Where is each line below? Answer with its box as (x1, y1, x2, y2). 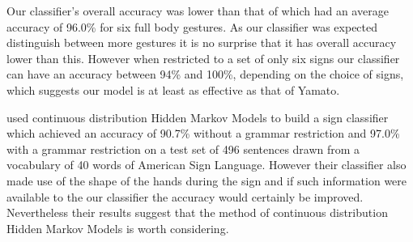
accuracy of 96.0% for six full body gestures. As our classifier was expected (6, 18, 378, 35)
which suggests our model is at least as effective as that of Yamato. (6, 81, 340, 98)
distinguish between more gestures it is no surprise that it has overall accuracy (6, 34, 397, 51)
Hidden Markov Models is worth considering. (6, 219, 229, 236)
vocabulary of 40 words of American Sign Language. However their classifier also (6, 156, 407, 173)
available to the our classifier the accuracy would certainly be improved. (6, 188, 364, 205)
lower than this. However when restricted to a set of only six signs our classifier (6, 49, 400, 66)
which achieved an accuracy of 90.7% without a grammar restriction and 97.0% (6, 125, 400, 142)
